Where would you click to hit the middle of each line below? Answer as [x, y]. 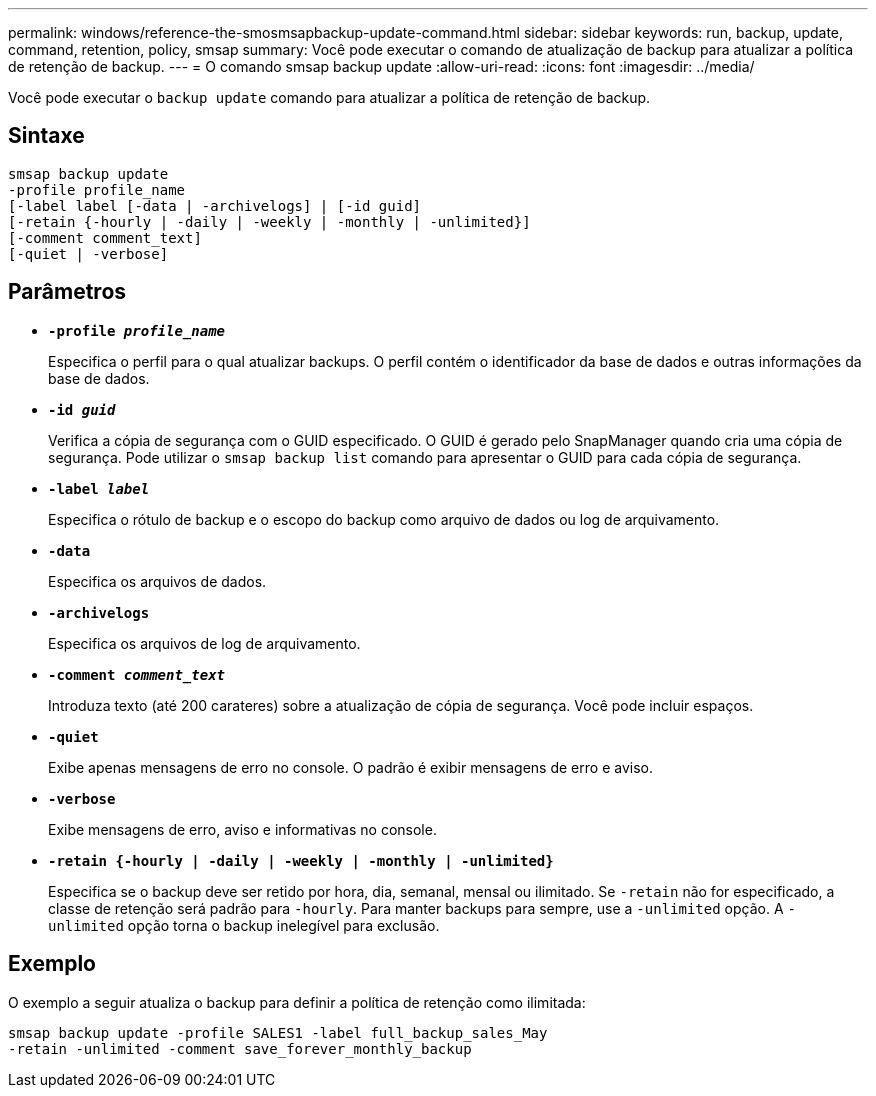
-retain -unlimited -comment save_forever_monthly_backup [240, 1048]
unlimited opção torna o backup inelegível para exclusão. [244, 925]
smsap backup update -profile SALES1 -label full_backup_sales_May [278, 1032]
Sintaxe [46, 136]
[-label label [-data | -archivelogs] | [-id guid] [215, 205]
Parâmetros [67, 292]
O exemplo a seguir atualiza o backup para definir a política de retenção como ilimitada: [297, 1002]
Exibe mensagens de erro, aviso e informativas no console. [242, 829]
